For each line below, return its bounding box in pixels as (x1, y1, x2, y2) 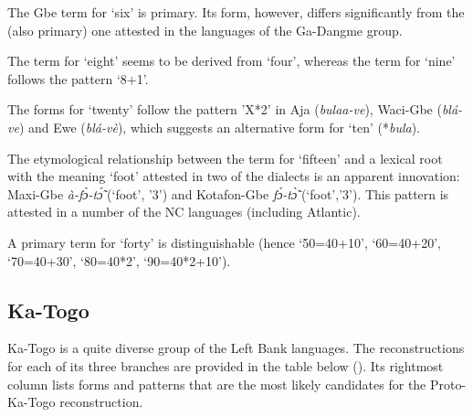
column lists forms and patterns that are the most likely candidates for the (7, 374, 426, 393)
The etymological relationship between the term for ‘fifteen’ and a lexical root (7, 148, 443, 167)
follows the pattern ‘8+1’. (7, 69, 149, 88)
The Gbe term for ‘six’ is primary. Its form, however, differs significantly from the (7, 3, 465, 21)
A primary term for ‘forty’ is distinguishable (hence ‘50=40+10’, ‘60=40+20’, (7, 232, 441, 251)
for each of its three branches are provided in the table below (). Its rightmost (7, 356, 444, 375)
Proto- (429, 374, 467, 393)
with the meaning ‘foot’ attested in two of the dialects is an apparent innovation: (7, 166, 460, 186)
